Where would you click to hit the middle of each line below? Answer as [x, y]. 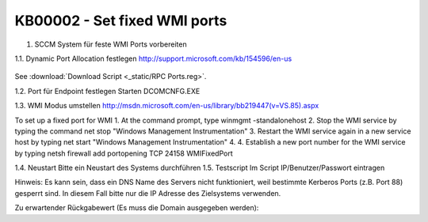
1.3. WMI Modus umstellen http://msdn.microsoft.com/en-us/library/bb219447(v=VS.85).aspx [167, 106]
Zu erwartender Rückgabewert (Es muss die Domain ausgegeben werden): [137, 208]
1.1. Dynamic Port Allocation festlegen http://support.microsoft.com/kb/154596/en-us [153, 58]
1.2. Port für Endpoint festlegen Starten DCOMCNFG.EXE [107, 91]
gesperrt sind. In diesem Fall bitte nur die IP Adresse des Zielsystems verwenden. [148, 193]
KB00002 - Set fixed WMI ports [121, 21]
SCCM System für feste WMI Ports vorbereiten [111, 44]
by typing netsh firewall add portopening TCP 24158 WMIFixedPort [124, 153]
